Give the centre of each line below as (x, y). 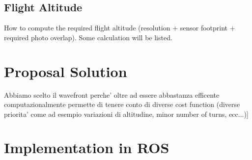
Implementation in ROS (87, 147)
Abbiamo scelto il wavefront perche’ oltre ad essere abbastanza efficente (112, 94)
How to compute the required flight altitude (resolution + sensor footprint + (120, 28)
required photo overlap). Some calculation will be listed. (88, 37)
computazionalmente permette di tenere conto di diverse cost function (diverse (122, 104)
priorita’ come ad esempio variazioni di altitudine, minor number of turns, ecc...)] (126, 114)
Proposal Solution (66, 71)
